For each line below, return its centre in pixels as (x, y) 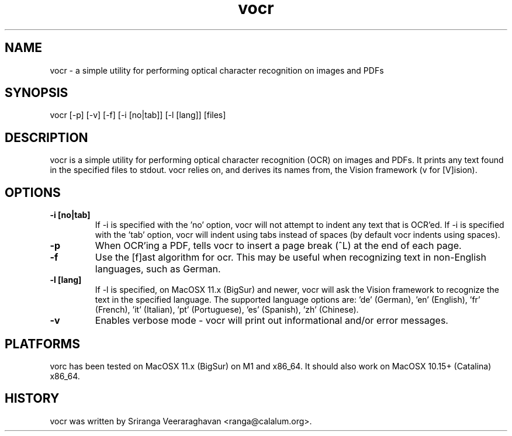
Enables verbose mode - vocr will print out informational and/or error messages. (271, 321)
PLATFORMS (42, 344)
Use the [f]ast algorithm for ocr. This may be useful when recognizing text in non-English (291, 257)
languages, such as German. (158, 269)
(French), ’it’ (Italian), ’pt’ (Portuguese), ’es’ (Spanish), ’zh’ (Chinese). (227, 310)
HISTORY (32, 399)
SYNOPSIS (37, 93)
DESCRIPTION (46, 137)
